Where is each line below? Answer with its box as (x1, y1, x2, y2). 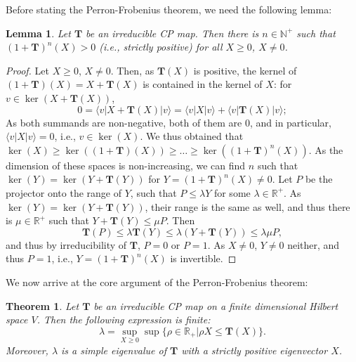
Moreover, (6, 342, 48, 357)
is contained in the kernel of (143, 77, 263, 91)
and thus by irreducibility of (6, 237, 127, 252)
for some (213, 185, 251, 200)
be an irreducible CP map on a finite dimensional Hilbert (93, 298, 338, 313)
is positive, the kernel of (193, 63, 297, 77)
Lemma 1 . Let (6, 25, 71, 40)
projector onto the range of (6, 185, 122, 200)
